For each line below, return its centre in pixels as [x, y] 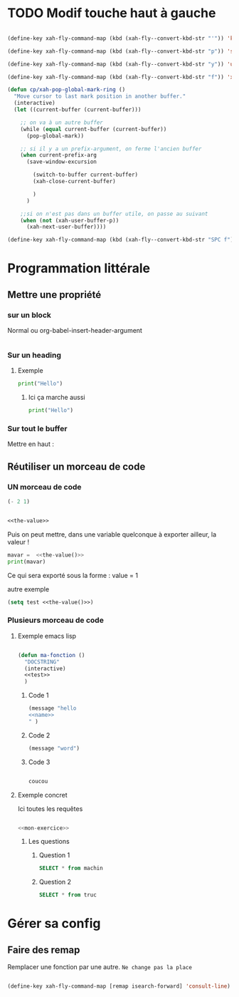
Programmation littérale [79, 268]
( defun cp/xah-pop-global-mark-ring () [67, 90]
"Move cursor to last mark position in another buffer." [100, 97]
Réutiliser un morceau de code [76, 466]
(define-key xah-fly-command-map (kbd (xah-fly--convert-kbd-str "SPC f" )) [122, 240]
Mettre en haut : [31, 444]
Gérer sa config [54, 924]
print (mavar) [27, 562]
